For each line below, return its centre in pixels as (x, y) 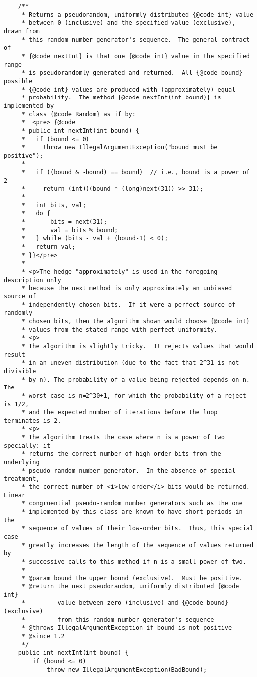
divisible (20, 371)
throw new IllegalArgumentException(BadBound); (127, 669)
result (15, 354)
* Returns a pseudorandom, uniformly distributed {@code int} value (137, 15)
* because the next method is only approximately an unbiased (127, 288)
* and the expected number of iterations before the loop (120, 413)
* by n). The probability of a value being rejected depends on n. (135, 379)
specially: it (27, 445)
